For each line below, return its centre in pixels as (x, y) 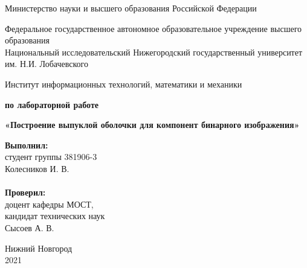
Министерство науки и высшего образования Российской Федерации (131, 8)
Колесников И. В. (37, 168)
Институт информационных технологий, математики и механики (124, 84)
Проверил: (25, 192)
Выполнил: (27, 145)
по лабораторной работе (52, 104)
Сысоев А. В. (30, 227)
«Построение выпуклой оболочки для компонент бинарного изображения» (152, 125)
